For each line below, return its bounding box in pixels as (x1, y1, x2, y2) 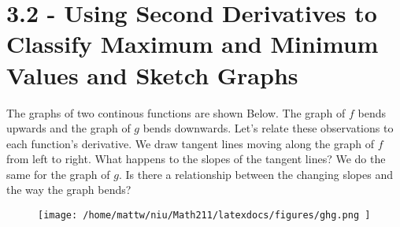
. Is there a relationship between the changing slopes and (118, 166, 393, 182)
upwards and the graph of (6, 120, 131, 136)
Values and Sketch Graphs (6, 58, 298, 91)
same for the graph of (6, 166, 110, 182)
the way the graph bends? (6, 181, 131, 198)
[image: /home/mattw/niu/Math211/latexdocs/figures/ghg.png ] (38, 210, 371, 221)
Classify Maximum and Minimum (6, 28, 379, 60)
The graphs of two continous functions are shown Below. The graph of (6, 104, 346, 121)
